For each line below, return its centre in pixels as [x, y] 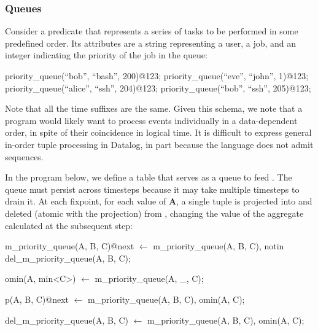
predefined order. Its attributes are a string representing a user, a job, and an [151, 43]
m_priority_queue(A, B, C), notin [219, 246]
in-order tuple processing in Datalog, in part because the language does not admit [159, 144]
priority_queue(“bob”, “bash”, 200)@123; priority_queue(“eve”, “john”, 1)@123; [157, 76]
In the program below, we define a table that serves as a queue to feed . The [149, 177]
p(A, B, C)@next [37, 299]
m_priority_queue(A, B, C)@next [70, 246]
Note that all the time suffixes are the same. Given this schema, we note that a [154, 108]
